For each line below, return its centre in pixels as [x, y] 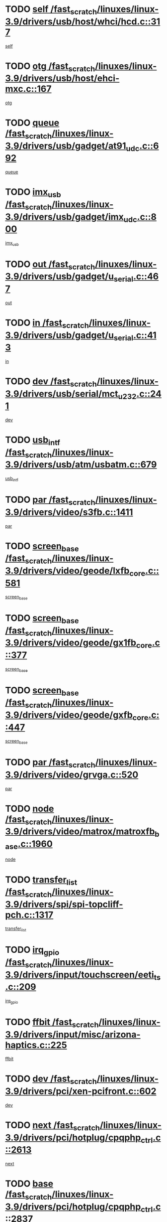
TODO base [29, 1184]
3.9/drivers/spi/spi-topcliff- [64, 904]
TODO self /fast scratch [51, 10]
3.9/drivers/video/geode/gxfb [69, 715]
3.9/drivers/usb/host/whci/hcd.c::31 [83, 21]
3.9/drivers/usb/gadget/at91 [66, 146]
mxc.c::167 [28, 89]
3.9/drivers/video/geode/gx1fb [71, 643]
